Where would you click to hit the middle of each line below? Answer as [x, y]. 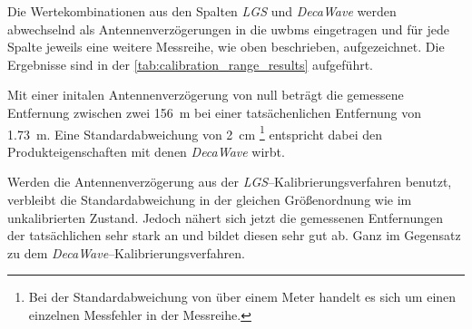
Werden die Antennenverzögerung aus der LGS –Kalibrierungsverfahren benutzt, [230, 182]
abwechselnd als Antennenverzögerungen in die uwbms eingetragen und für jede [228, 29]
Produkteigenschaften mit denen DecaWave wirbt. [146, 151]
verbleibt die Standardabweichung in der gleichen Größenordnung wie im [210, 199]
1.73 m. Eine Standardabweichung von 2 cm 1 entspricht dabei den [195, 132]
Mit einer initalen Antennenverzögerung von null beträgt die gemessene [206, 95]
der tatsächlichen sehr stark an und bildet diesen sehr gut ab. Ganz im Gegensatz [234, 235]
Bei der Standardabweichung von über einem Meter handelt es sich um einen [242, 297]
